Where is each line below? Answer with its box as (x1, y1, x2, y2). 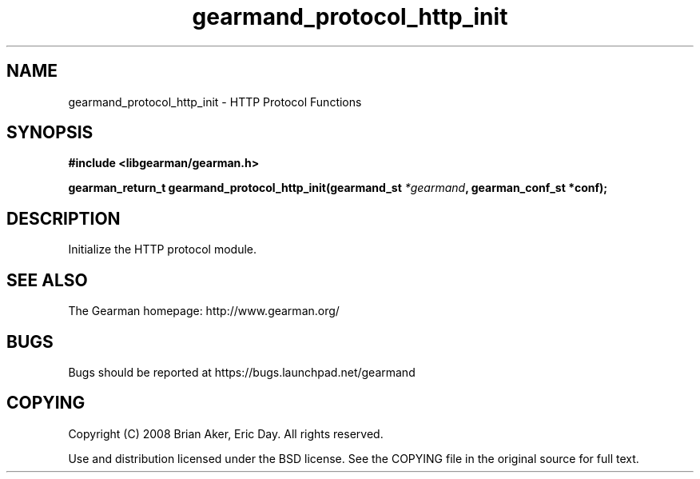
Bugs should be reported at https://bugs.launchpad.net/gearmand (68, 365, 416, 379)
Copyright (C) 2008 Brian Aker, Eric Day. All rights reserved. (68, 426, 384, 441)
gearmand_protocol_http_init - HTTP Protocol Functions (68, 94, 362, 109)
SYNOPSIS (6, 122, 93, 143)
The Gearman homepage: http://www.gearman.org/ (68, 304, 340, 318)
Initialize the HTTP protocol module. (68, 242, 257, 257)
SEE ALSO (6, 269, 88, 290)
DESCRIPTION (6, 208, 121, 229)
